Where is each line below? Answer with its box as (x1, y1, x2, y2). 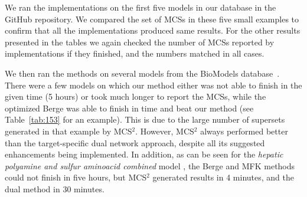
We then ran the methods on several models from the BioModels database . (5, 67, 280, 79)
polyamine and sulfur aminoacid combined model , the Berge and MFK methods (5, 159, 295, 172)
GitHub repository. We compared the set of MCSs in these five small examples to (5, 12, 299, 25)
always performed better (200, 124, 288, 137)
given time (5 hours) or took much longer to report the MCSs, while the (5, 90, 266, 103)
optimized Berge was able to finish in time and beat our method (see (5, 101, 254, 114)
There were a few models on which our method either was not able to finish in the (5, 78, 302, 91)
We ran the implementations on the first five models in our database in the (5, 1, 276, 13)
